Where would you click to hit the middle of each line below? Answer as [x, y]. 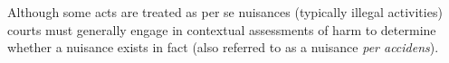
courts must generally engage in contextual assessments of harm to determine [222, 29]
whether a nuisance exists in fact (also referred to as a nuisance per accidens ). [223, 47]
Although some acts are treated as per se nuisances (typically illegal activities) [225, 12]
